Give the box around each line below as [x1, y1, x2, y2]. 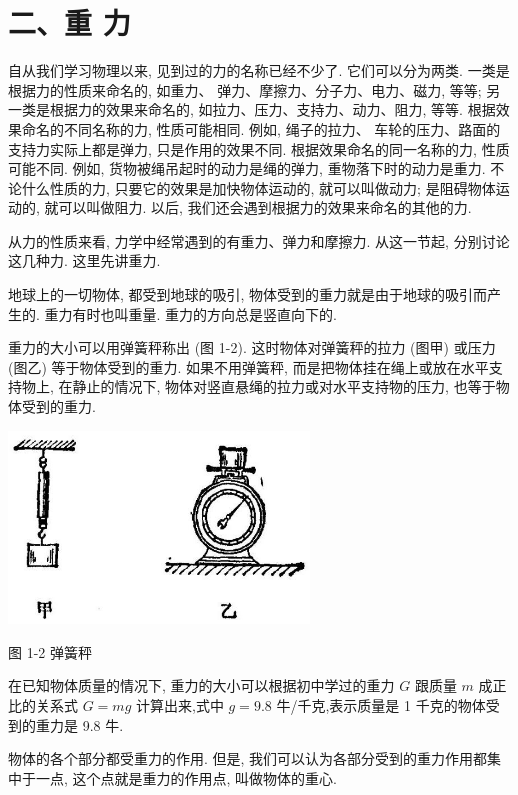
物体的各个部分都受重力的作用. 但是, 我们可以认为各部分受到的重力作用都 [8, 748, 488, 769]
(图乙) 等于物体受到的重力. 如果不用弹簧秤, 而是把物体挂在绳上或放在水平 [8, 356, 489, 377]
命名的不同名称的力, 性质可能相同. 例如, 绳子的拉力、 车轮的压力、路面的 [21, 118, 501, 139]
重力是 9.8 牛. [35, 714, 124, 735]
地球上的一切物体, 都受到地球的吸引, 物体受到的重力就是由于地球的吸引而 [8, 284, 488, 305]
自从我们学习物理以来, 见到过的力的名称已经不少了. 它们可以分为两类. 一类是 [8, 60, 510, 81]
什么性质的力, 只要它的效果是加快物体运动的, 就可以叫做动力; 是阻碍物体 [21, 177, 496, 198]
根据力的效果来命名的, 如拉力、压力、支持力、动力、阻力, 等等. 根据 [49, 99, 496, 120]
